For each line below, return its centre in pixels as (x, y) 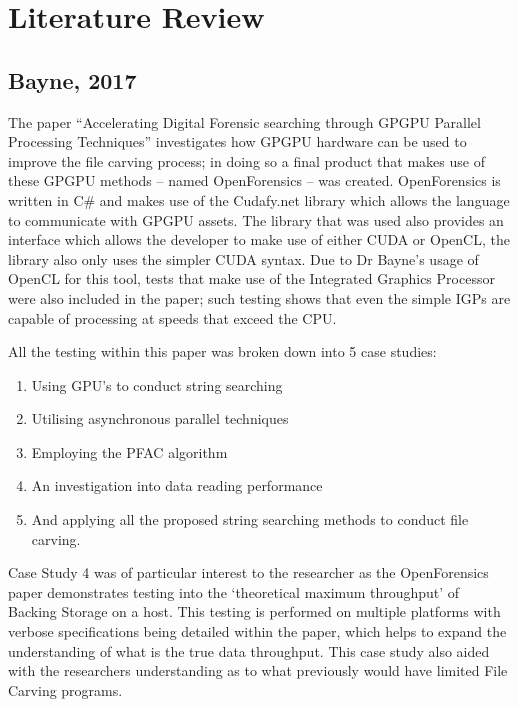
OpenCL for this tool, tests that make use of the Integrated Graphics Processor (251, 278)
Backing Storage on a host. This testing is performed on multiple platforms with (254, 611)
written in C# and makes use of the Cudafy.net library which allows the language (259, 199)
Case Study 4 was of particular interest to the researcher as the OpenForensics (248, 572)
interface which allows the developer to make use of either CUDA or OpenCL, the (259, 239)
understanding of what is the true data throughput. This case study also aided (249, 650)
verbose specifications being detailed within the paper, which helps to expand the (257, 631)
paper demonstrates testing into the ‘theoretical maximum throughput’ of (234, 591)
